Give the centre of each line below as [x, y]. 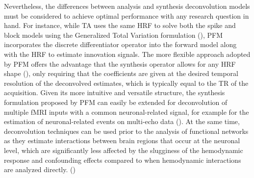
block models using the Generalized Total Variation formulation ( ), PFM [114, 35]
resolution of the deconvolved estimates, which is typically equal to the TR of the [126, 83]
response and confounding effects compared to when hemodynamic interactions [123, 160]
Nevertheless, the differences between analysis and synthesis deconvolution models [127, 6]
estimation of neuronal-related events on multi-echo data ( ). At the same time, [122, 121]
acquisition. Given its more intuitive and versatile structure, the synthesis [114, 92]
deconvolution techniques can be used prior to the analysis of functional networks [126, 131]
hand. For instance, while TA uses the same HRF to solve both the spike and [120, 25]
